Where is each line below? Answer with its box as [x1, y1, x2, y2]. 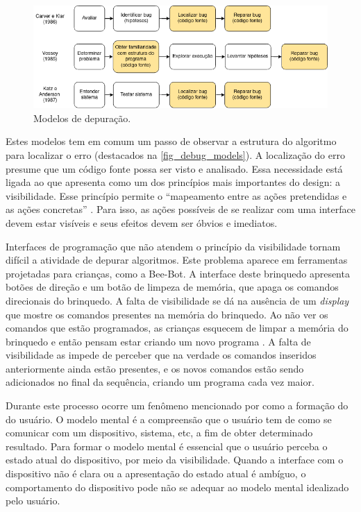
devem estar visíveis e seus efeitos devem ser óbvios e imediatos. [6, 215, 278, 230]
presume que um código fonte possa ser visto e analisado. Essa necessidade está [6, 161, 343, 176]
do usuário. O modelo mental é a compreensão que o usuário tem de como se [6, 411, 332, 426]
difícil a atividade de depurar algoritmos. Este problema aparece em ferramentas [6, 253, 348, 267]
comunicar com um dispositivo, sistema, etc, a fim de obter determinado [6, 425, 313, 440]
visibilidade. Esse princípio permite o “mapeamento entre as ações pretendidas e [6, 188, 347, 203]
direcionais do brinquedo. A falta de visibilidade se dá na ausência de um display [6, 293, 349, 307]
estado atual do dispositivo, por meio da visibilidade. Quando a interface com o [6, 452, 344, 467]
